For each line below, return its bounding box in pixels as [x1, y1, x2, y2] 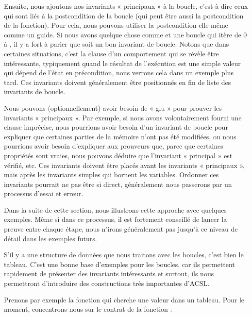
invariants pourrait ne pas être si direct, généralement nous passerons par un [4, 179, 232, 189]
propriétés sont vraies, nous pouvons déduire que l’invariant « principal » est [4, 150, 233, 160]
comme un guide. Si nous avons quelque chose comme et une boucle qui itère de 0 [4, 29, 247, 39]
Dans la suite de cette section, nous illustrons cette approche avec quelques [4, 204, 227, 215]
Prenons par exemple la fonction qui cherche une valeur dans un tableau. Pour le [4, 294, 245, 304]
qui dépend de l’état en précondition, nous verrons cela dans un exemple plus [4, 67, 234, 78]
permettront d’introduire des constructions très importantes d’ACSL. [4, 278, 210, 288]
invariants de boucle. [4, 86, 66, 97]
